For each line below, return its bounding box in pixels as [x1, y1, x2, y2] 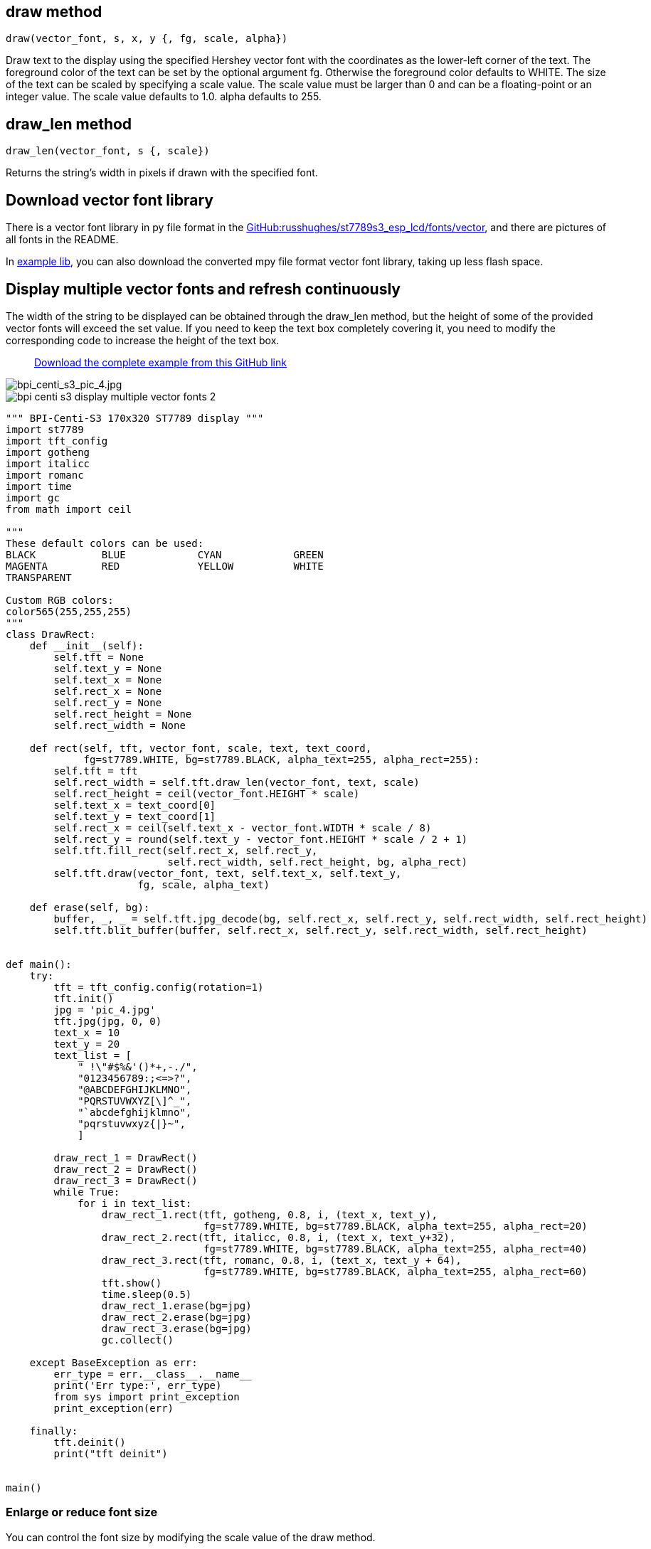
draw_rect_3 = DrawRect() [53, 1174, 198, 1186]
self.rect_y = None [53, 696, 162, 708]
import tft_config [6, 435, 108, 447]
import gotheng [6, 446, 90, 458]
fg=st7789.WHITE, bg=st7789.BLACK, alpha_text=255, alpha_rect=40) [203, 1242, 588, 1255]
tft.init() [53, 992, 114, 1004]
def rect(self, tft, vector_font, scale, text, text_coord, [29, 742, 372, 754]
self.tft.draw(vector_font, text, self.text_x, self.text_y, [53, 867, 402, 879]
